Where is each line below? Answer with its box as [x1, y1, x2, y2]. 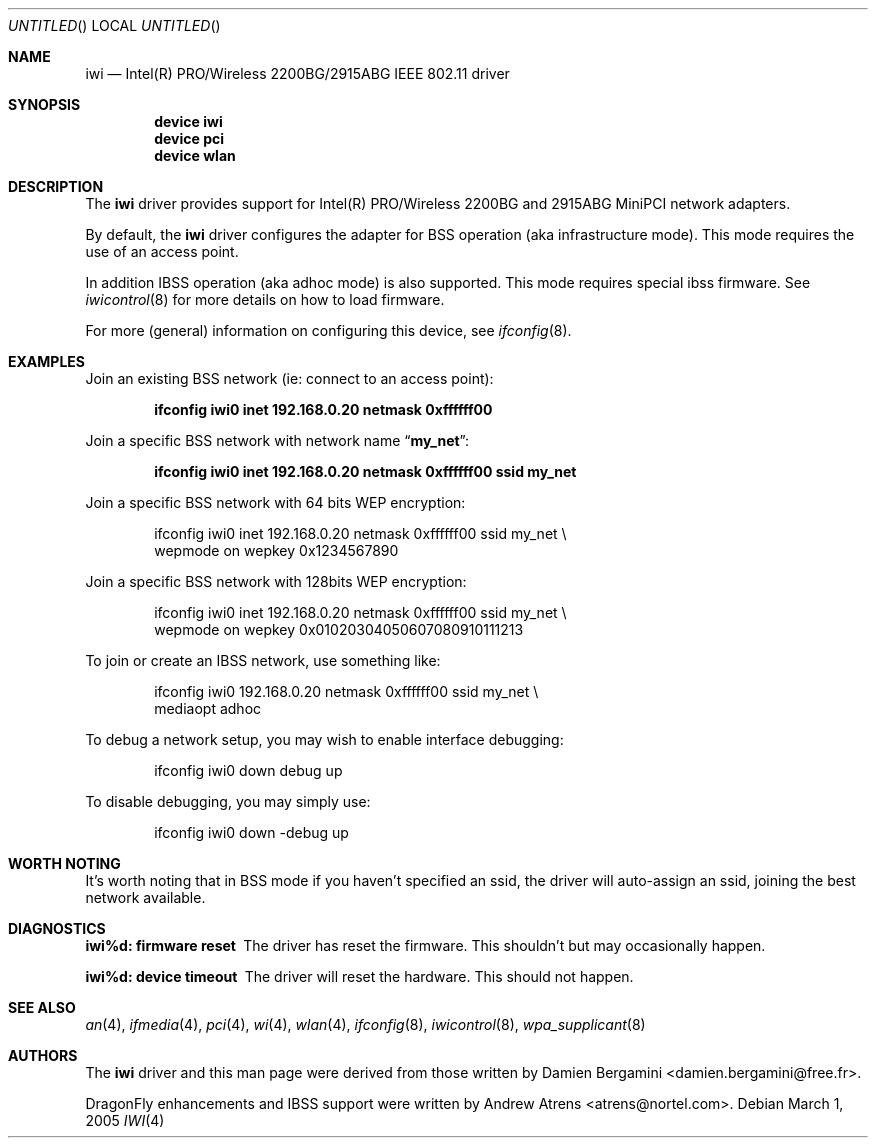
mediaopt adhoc [154, 700, 262, 717]
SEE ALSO [8, 999, 76, 1016]
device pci [154, 130, 225, 147]
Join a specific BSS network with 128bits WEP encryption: [85, 573, 467, 590]
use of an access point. [85, 243, 239, 260]
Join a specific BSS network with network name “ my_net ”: [85, 432, 470, 449]
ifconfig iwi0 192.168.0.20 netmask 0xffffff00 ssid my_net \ [154, 683, 539, 700]
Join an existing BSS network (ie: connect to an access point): [85, 370, 494, 387]
